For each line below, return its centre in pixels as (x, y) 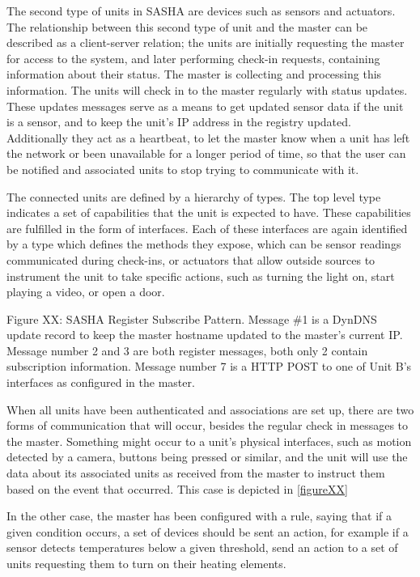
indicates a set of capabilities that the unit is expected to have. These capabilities (209, 212)
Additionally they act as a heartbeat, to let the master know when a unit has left (208, 137)
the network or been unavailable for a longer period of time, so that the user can (206, 153)
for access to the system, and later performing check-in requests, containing (193, 58)
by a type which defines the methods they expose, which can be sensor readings (204, 244)
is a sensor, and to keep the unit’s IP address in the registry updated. (179, 122)
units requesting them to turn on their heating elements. (146, 563)
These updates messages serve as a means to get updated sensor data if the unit (205, 106)
